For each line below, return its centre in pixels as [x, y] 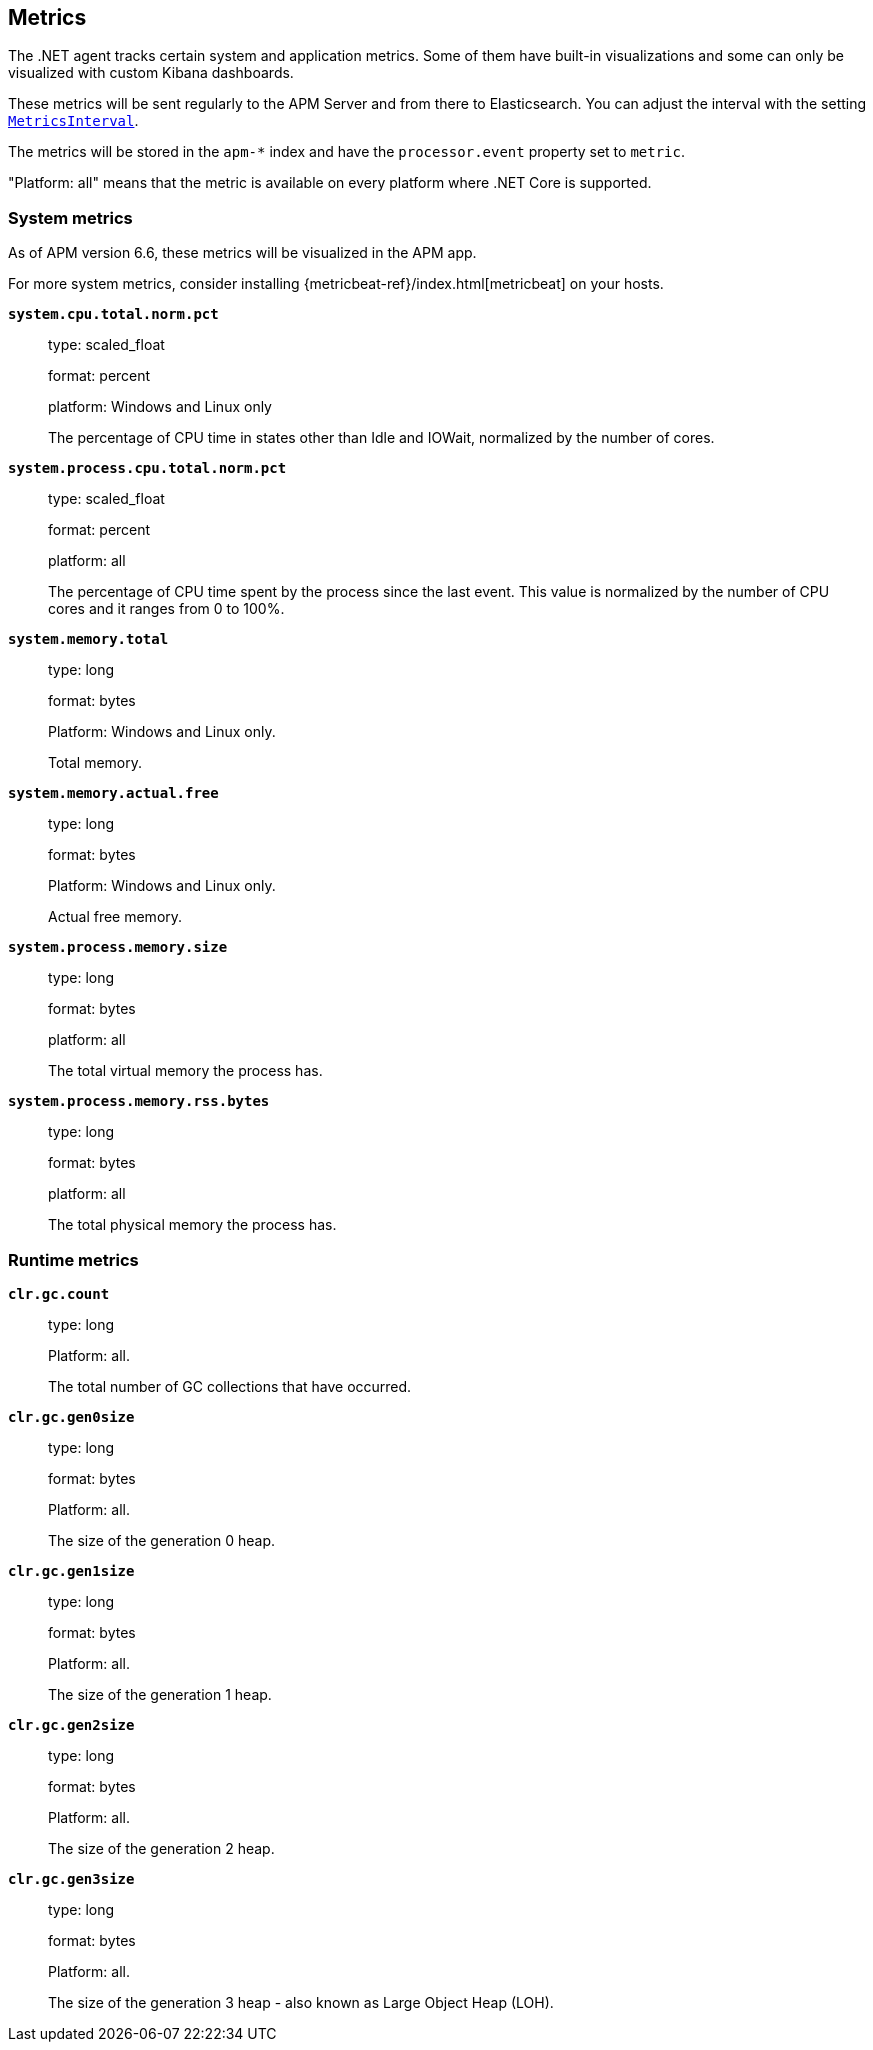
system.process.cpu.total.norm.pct [147, 468]
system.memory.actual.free [113, 793]
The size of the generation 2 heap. [161, 1848]
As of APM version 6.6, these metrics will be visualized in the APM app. [242, 253]
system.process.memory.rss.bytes [139, 1101]
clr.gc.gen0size [71, 1416]
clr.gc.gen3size [71, 1878]
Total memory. [95, 763]
